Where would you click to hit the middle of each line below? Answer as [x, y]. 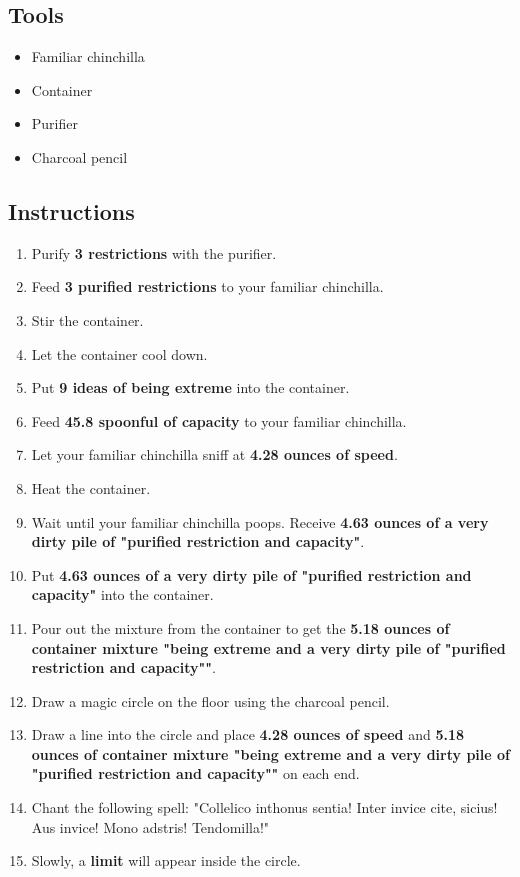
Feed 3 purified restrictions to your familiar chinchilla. [207, 286]
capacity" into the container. [122, 594]
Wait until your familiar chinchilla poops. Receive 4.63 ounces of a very [260, 521]
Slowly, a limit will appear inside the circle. [166, 860]
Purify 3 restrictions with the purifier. [154, 252]
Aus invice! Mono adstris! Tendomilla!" [150, 826]
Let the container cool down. [119, 353]
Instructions [71, 210]
